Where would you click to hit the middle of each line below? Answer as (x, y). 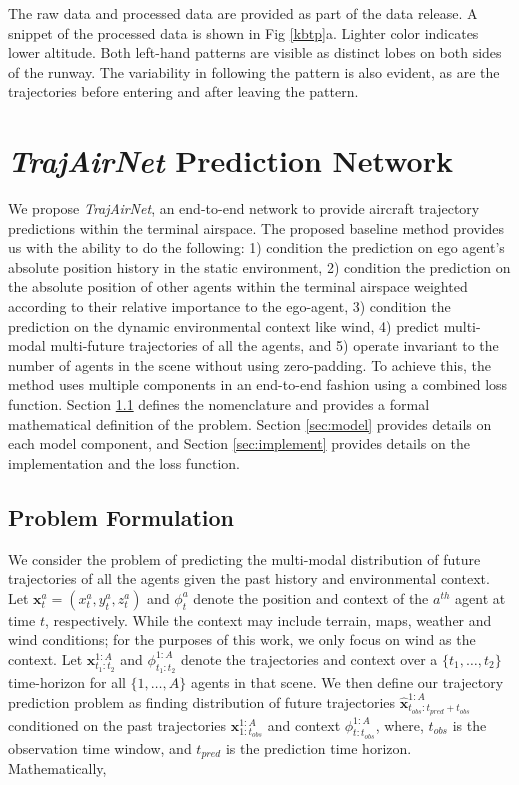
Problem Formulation (121, 516)
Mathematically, (57, 768)
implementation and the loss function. (124, 462)
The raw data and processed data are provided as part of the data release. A (243, 13)
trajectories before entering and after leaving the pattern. (183, 91)
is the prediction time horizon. (318, 747)
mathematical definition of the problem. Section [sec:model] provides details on (250, 423)
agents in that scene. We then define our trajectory (347, 682)
